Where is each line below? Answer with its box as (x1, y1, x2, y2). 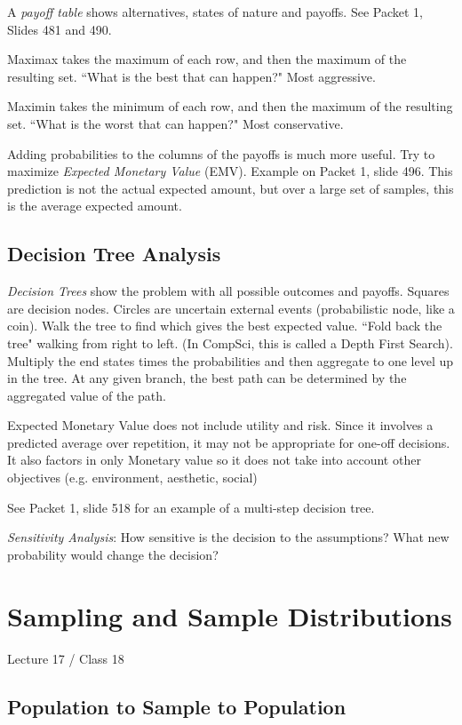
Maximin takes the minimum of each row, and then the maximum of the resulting (7, 97, 453, 116)
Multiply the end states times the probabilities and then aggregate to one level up (7, 351, 454, 370)
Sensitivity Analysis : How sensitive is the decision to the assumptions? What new (7, 528, 450, 546)
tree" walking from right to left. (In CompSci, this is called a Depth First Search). (7, 333, 453, 352)
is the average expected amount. (7, 196, 182, 215)
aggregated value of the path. (7, 386, 166, 404)
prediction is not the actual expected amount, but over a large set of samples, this (7, 179, 454, 197)
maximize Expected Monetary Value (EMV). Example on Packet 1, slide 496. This (7, 162, 453, 180)
